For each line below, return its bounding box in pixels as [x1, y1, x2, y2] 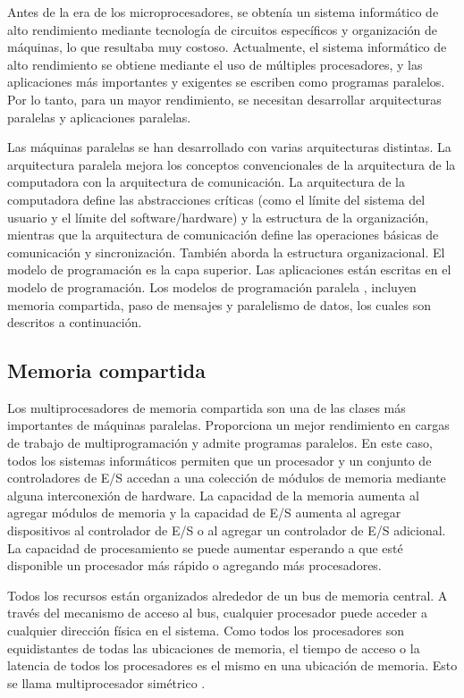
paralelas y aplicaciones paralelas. [7, 107, 191, 126]
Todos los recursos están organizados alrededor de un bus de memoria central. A [7, 585, 448, 604]
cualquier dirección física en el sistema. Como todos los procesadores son [7, 621, 405, 640]
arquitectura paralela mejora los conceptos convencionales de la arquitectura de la [7, 155, 456, 173]
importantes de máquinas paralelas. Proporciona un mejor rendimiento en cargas [7, 416, 450, 434]
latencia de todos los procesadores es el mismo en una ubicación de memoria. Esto [7, 656, 458, 675]
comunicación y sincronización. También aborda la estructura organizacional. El [7, 242, 445, 261]
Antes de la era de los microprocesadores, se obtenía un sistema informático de [7, 3, 439, 21]
